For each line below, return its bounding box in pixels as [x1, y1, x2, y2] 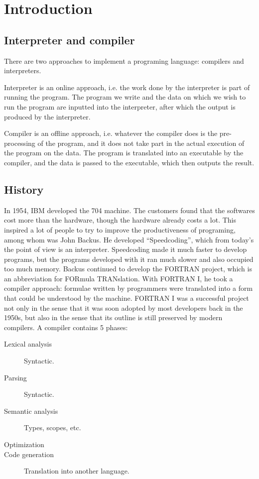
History [4, 181, 44, 197]
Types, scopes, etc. [24, 422, 81, 433]
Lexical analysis [4, 339, 52, 349]
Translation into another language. [24, 466, 129, 476]
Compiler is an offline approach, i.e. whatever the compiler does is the [4, 128, 218, 138]
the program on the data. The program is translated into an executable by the [4, 147, 244, 158]
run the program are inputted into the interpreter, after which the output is [4, 101, 236, 112]
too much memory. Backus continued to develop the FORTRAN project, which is [4, 263, 252, 274]
